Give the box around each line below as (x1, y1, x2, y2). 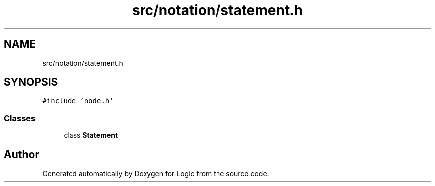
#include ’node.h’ (42, 97, 114, 105)
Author (4, 148, 39, 161)
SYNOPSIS (4, 76, 58, 89)
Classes (4, 113, 36, 123)
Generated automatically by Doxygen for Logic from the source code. (42, 169, 269, 178)
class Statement (64, 131, 118, 140)
